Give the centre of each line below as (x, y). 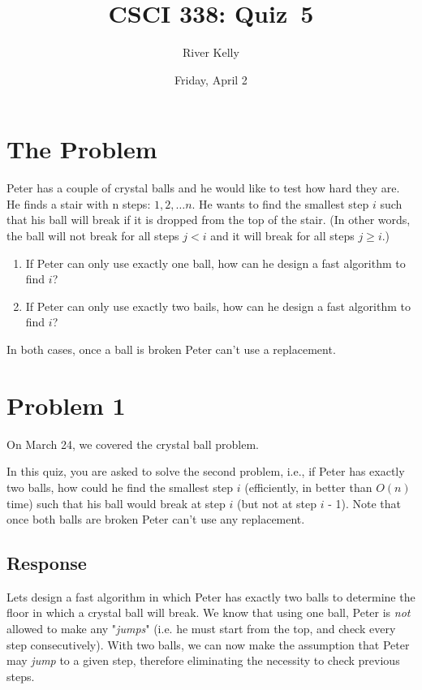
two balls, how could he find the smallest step (120, 487)
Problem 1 (66, 405)
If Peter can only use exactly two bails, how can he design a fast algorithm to (218, 306)
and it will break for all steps (282, 236)
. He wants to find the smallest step (280, 203)
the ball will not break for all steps (93, 236)
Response (47, 563)
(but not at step (277, 503)
